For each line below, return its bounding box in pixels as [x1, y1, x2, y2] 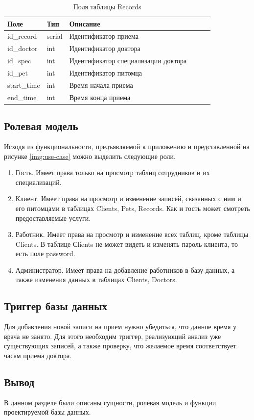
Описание [69, 18, 100, 28]
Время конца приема [69, 92, 131, 102]
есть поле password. [15, 248, 75, 259]
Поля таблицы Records [73, 1, 141, 11]
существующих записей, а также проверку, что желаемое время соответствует [4, 341, 236, 351]
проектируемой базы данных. [4, 407, 91, 417]
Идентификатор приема [69, 31, 139, 41]
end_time [7, 92, 37, 102]
